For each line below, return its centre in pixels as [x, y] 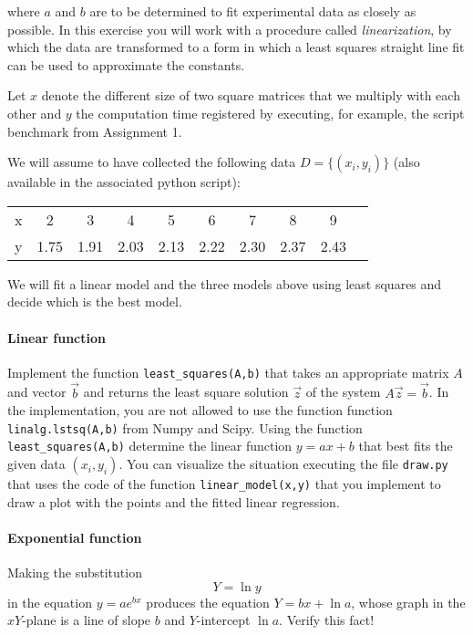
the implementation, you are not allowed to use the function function [200, 410]
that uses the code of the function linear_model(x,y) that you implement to [224, 484]
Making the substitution [75, 573]
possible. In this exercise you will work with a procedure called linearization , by [230, 29]
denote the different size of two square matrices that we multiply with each [251, 95]
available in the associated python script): [124, 182]
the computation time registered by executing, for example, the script [270, 113]
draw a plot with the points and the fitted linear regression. [174, 501]
